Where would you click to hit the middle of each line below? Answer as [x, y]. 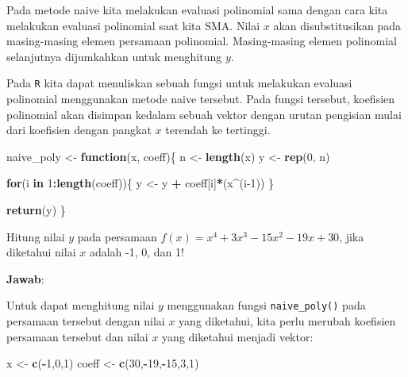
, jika [352, 236]
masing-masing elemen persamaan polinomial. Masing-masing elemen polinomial [202, 41]
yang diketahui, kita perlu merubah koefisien [287, 321]
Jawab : [25, 278]
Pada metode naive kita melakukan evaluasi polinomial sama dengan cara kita [197, 10]
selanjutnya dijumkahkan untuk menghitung [114, 56]
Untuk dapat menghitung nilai [81, 305]
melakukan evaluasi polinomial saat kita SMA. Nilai [133, 25]
